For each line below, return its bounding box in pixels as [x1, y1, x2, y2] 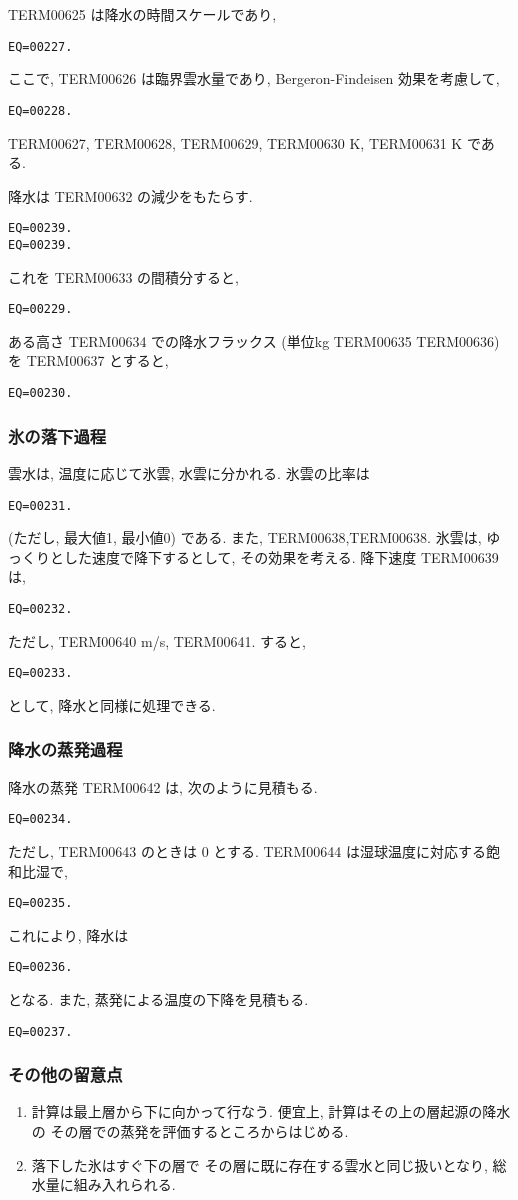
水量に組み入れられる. [31, 1174, 176, 1195]
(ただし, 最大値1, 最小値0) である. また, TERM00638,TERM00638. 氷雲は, [8, 527, 482, 548]
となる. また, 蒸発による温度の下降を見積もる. [8, 989, 309, 1009]
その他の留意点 [8, 1062, 123, 1087]
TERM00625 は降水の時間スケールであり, [8, 4, 277, 24]
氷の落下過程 [8, 423, 107, 448]
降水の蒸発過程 [8, 737, 123, 762]
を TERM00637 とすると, [8, 350, 169, 371]
